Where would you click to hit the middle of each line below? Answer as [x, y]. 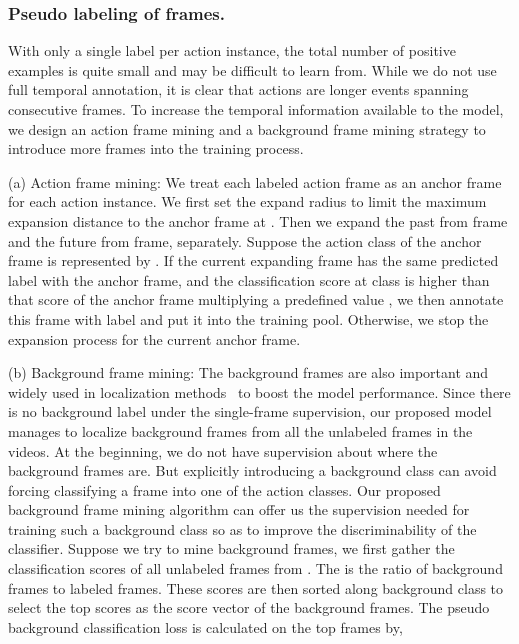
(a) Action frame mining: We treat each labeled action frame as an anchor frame [255, 181]
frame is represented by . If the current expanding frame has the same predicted [253, 260]
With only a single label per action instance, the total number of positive [232, 50]
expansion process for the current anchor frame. [154, 338]
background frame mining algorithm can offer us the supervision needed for [239, 509]
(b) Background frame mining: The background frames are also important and [248, 372]
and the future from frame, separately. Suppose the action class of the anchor [245, 240]
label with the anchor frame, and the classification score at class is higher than [249, 279]
